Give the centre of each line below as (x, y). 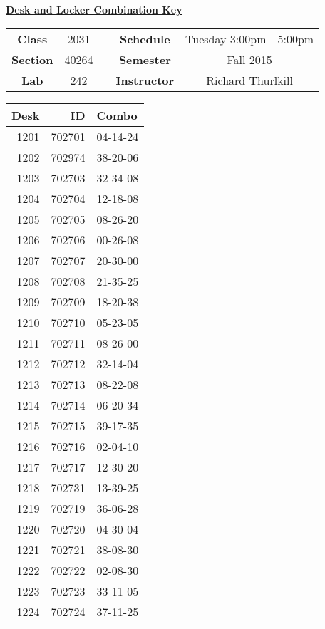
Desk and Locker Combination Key (94, 9)
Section (32, 59)
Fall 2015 (249, 59)
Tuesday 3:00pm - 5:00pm (250, 38)
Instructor (145, 80)
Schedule (145, 38)
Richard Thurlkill (249, 80)
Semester (145, 59)
